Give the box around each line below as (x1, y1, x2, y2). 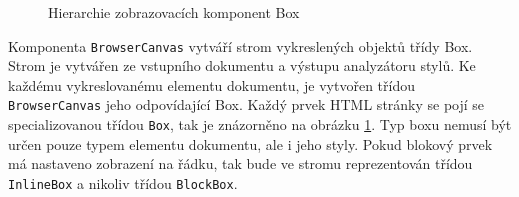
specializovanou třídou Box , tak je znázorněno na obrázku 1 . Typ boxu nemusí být (8, 114, 512, 135)
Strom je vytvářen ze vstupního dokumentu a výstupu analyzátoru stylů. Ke (8, 55, 476, 76)
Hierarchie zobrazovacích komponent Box (48, 2, 300, 22)
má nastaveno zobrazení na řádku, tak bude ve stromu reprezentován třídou (8, 153, 473, 174)
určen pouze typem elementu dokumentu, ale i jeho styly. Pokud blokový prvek (8, 133, 493, 154)
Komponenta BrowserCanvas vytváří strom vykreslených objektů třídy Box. (8, 35, 473, 56)
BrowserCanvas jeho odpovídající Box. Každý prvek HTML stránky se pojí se (8, 94, 485, 115)
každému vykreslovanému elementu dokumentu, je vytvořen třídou (8, 74, 415, 95)
